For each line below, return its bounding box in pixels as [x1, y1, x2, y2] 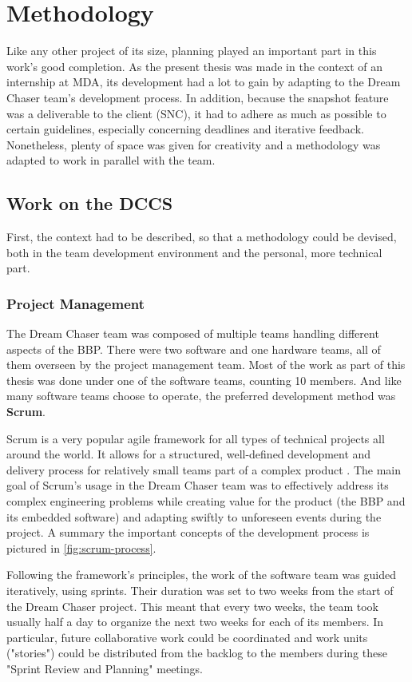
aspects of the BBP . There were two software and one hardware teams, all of [6, 340, 381, 357]
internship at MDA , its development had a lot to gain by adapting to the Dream [6, 73, 401, 90]
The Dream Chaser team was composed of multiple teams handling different [6, 325, 379, 342]
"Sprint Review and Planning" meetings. [6, 660, 203, 676]
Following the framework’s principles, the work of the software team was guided [6, 566, 396, 583]
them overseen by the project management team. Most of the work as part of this [6, 356, 406, 373]
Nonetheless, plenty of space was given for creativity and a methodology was [6, 136, 381, 153]
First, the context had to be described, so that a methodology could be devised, [6, 228, 397, 245]
